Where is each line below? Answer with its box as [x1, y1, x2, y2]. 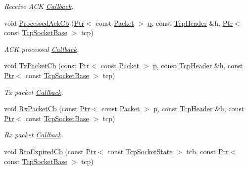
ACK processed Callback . [4, 43, 79, 54]
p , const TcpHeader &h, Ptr [148, 17, 233, 28]
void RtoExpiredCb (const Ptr [4, 146, 96, 156]
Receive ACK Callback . [4, 1, 74, 11]
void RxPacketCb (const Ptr [4, 103, 90, 114]
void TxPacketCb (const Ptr [4, 60, 90, 71]
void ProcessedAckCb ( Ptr [4, 17, 85, 28]
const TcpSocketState [107, 146, 173, 156]
